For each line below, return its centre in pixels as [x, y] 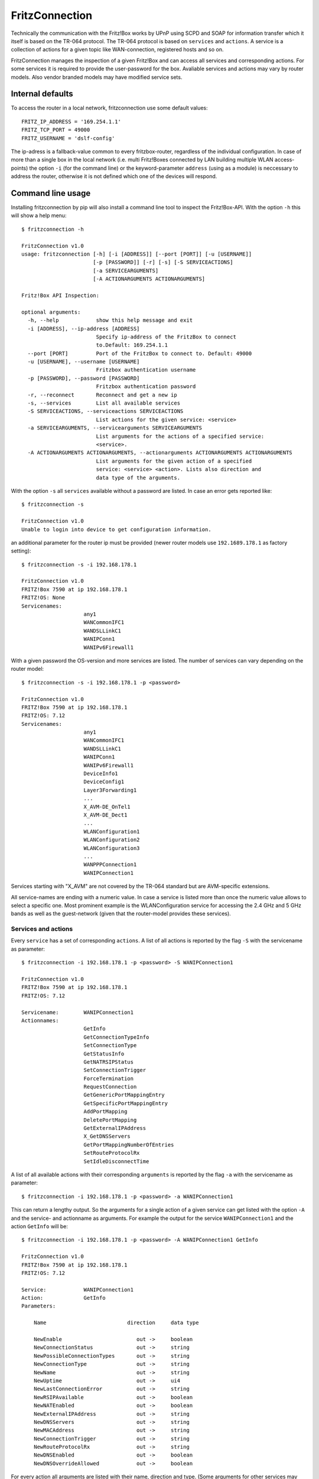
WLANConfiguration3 [112, 848]
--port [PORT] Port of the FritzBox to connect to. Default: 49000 [140, 353]
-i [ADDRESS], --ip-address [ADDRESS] [84, 329]
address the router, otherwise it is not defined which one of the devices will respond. [114, 176]
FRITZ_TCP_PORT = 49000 [56, 130]
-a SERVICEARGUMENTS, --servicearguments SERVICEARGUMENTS [115, 428]
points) [19, 168]
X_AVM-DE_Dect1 [105, 815]
